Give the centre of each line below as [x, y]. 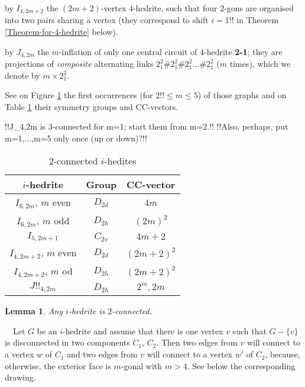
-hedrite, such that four [175, 8]
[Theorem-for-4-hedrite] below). [61, 32]
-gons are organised [259, 8]
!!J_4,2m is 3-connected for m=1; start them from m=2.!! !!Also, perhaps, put [147, 126]
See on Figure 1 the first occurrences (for [79, 95]
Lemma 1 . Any [34, 311]
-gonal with [142, 365]
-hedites [120, 160]
